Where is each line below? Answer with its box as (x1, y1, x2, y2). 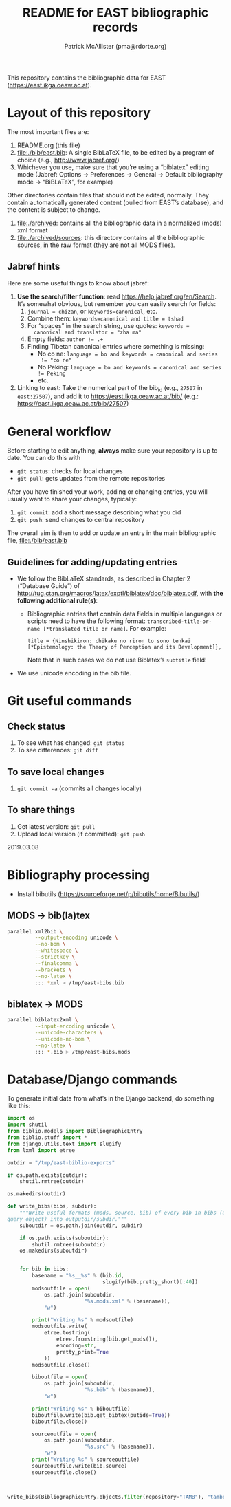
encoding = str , (56, 1342, 97, 1349)
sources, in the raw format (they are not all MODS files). (16, 241, 175, 249)
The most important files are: (7, 127, 89, 135)
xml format (16, 226, 48, 235)
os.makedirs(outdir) (7, 1191, 67, 1197)
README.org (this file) (16, 141, 80, 149)
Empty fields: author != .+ (27, 335, 104, 343)
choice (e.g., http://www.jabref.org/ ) (16, 155, 120, 164)
